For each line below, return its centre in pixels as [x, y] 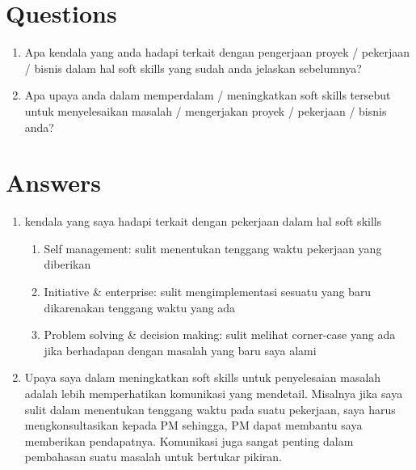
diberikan [67, 264]
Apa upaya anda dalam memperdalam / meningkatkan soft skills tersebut [208, 95]
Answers [54, 182]
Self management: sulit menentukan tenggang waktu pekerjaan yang [213, 248]
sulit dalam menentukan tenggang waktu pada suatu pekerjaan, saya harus [210, 409]
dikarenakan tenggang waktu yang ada [140, 307]
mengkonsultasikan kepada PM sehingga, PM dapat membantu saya [193, 425]
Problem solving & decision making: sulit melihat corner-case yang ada [220, 335]
